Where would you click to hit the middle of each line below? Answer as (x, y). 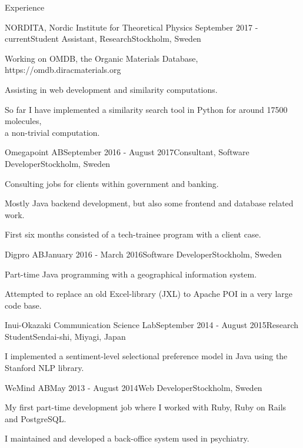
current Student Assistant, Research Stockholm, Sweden (103, 39)
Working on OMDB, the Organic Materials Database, (101, 58)
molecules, (23, 121)
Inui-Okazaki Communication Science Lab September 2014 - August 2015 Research (152, 325)
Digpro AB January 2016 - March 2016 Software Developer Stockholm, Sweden (143, 254)
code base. (23, 305)
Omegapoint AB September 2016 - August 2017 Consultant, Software (127, 152)
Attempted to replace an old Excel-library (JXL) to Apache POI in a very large (149, 294)
